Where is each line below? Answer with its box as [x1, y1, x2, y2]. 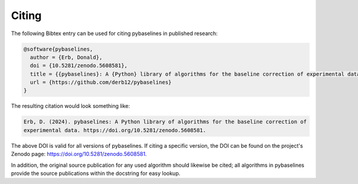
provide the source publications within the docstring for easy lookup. [11, 170, 181, 177]
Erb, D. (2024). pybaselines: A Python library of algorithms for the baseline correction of [23, 118, 307, 125]
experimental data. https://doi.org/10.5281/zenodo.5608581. [23, 127, 206, 133]
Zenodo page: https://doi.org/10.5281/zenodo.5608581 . [11, 151, 147, 158]
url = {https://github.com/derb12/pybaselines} [30, 79, 172, 86]
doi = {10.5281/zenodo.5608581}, [30, 63, 128, 69]
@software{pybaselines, [23, 45, 94, 52]
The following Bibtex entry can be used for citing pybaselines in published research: [11, 30, 218, 37]
